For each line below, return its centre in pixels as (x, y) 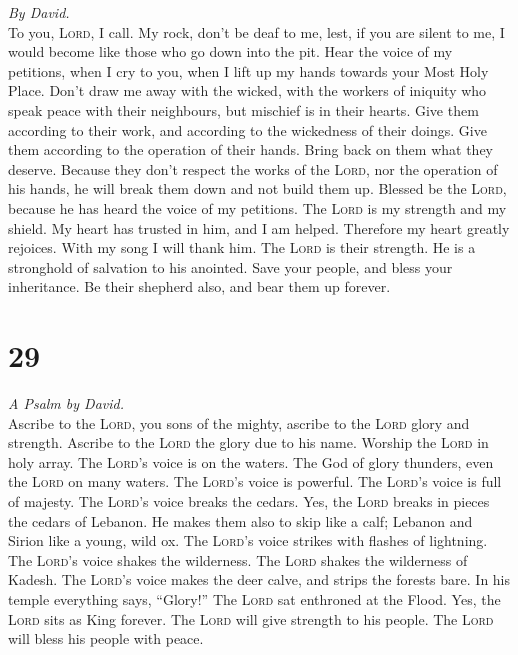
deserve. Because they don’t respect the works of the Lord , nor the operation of (253, 168)
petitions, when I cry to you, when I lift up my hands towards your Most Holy (248, 70)
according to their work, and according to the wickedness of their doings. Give (247, 129)
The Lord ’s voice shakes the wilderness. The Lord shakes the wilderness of (238, 559)
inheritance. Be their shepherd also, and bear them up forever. (199, 286)
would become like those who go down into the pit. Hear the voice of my (230, 51)
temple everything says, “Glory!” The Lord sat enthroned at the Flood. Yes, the (254, 598)
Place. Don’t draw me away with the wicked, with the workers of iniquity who (247, 90)
